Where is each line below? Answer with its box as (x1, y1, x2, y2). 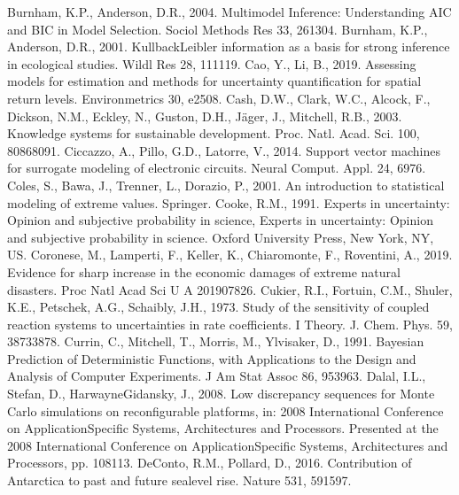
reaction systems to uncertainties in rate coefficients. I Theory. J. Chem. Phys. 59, (7, 314, 454, 333)
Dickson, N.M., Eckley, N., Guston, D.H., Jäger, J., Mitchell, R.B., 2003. (7, 106, 402, 125)
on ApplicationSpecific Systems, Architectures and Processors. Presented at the (7, 419, 439, 437)
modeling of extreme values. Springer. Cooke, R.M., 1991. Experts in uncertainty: (7, 193, 450, 212)
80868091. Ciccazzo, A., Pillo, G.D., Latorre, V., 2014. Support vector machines (7, 141, 440, 159)
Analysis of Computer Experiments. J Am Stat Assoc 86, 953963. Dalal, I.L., (7, 367, 426, 385)
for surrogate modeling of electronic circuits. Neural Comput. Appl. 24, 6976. (7, 159, 426, 177)
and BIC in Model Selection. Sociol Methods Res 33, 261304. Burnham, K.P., (7, 19, 428, 38)
